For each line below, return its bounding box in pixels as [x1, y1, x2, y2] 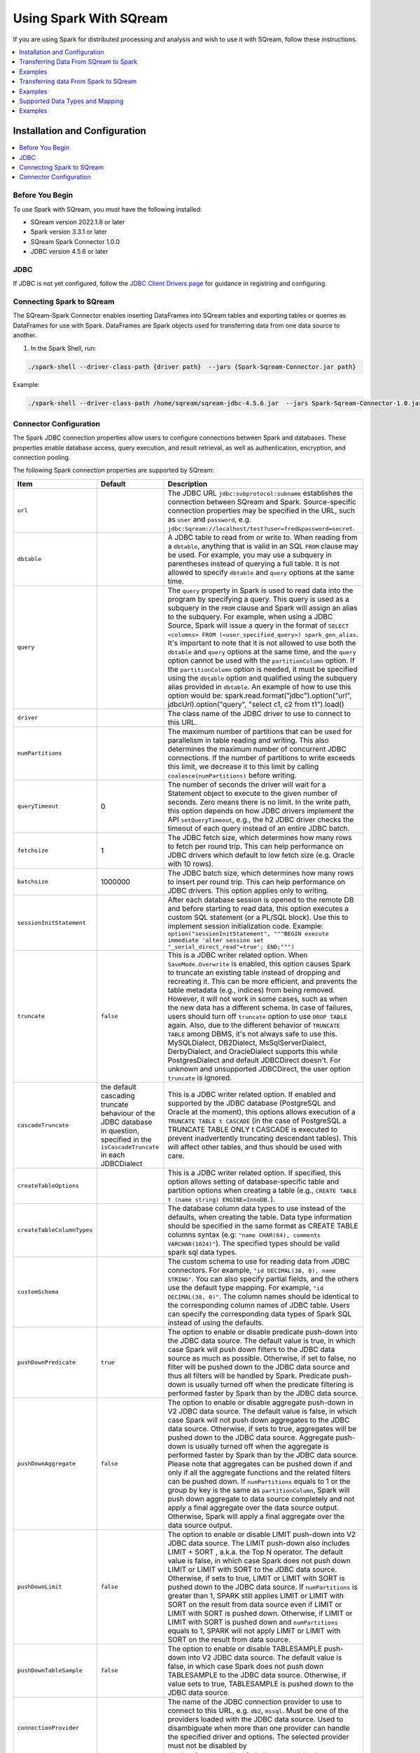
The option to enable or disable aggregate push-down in [167, 1397, 353, 1407]
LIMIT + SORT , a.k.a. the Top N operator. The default [167, 1547, 343, 1557]
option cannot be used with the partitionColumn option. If [167, 656, 355, 665]
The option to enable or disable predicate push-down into [167, 1327, 358, 1336]
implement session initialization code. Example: [167, 921, 323, 930]
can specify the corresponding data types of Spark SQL [167, 1308, 352, 1318]
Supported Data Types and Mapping [19, 97, 124, 105]
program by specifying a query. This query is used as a [167, 594, 349, 604]
